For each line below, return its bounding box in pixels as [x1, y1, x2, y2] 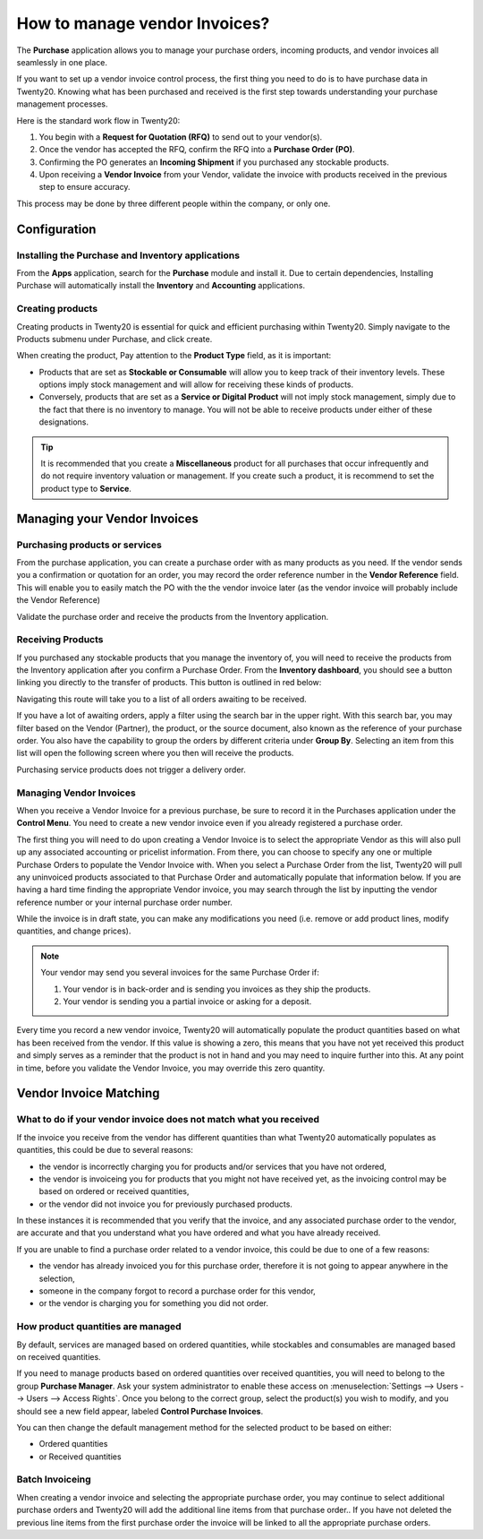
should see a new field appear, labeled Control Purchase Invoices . [16, 1406, 264, 1416]
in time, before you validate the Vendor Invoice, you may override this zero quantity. [16, 1062, 326, 1073]
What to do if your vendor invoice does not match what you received [16, 1113, 320, 1126]
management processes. [16, 99, 108, 109]
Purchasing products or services [16, 538, 163, 551]
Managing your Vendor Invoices [16, 511, 199, 526]
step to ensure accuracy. [38, 182, 131, 193]
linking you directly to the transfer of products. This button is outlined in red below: [16, 677, 322, 688]
